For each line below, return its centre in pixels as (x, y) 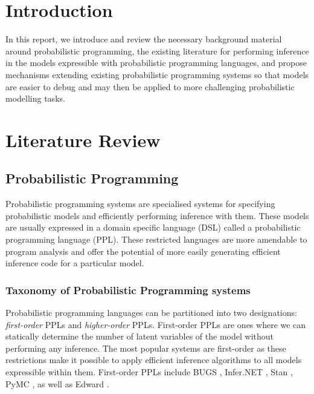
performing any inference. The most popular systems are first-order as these (146, 348)
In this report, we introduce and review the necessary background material (144, 39)
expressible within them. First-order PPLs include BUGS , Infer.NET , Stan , (149, 372)
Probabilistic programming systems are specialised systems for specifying (140, 204)
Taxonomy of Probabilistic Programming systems (128, 290)
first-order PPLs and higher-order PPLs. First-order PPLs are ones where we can (156, 324)
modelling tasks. (35, 98)
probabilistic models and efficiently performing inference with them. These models (157, 215)
